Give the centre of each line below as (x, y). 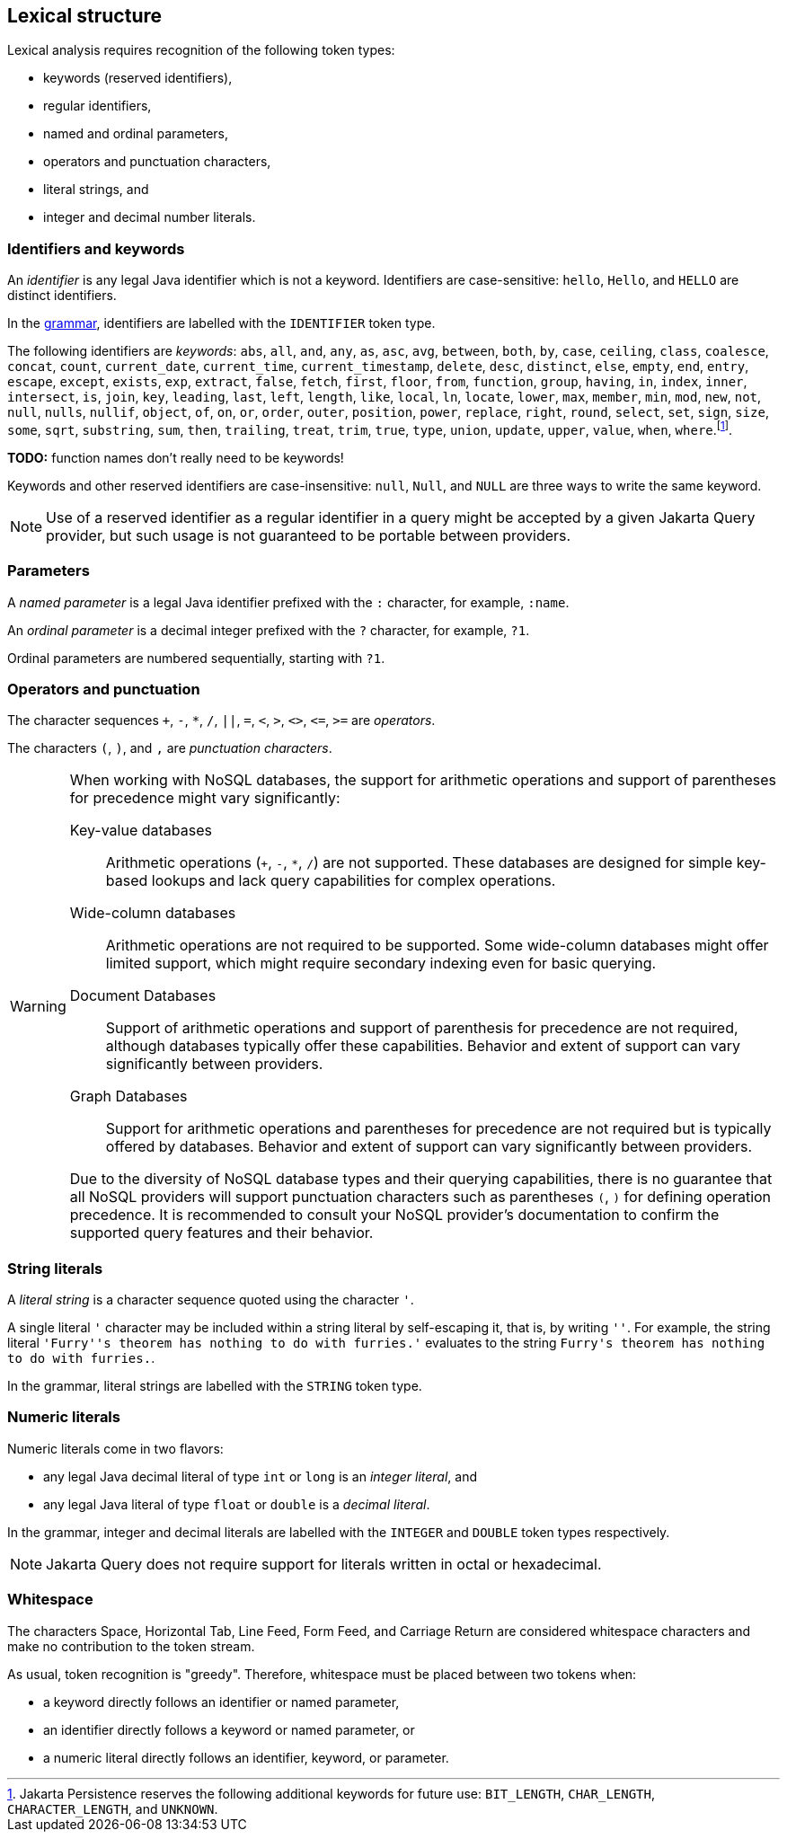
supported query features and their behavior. (221, 1233)
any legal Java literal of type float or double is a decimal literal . (237, 1504)
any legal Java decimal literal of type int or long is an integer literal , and (261, 1476)
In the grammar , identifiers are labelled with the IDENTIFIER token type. (221, 323)
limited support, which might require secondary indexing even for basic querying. (381, 964)
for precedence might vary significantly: (205, 798)
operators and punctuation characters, (157, 162)
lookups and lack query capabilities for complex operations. (354, 881)
